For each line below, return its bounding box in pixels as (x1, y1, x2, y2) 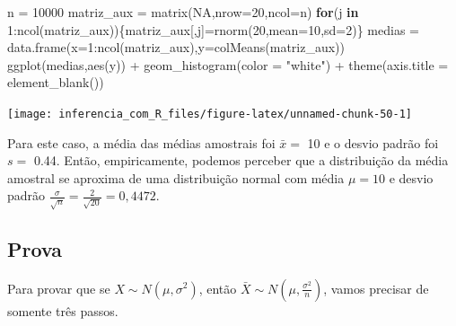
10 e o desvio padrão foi (307, 133, 439, 152)
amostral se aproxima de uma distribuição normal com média (7, 168, 345, 187)
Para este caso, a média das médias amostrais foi (7, 133, 276, 152)
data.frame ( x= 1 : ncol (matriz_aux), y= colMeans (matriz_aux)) (7, 38, 345, 57)
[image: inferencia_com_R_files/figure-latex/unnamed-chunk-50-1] (7, 107, 413, 120)
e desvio (389, 168, 434, 187)
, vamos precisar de (323, 278, 429, 297)
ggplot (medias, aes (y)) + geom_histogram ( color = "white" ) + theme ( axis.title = (7, 55, 449, 74)
